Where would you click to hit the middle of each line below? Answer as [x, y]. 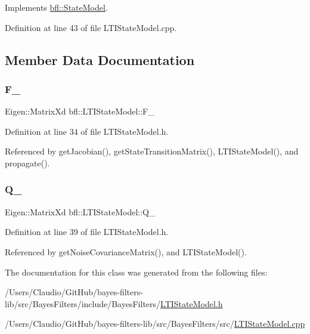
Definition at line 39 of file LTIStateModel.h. [87, 232]
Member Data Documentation [100, 59]
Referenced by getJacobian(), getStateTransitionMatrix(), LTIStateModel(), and [152, 151]
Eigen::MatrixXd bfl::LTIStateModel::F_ [80, 111]
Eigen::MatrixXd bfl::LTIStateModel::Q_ [80, 211]
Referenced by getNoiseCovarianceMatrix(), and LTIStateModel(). [126, 251]
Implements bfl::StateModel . [56, 7]
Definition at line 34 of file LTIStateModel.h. [87, 131]
